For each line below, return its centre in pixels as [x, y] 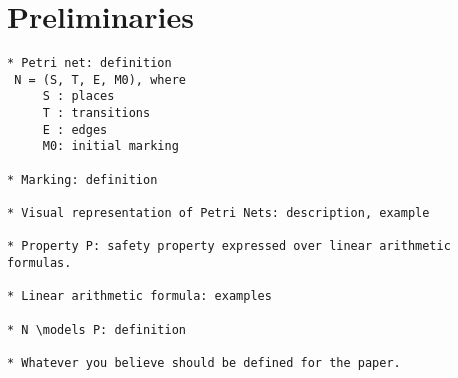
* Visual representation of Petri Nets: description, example [218, 213]
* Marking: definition [82, 179]
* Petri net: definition [89, 63]
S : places [78, 96]
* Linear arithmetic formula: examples [139, 296]
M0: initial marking [110, 146]
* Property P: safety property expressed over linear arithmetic [229, 246]
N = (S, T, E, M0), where [100, 79]
